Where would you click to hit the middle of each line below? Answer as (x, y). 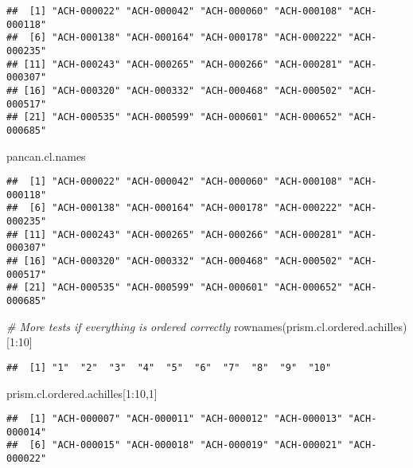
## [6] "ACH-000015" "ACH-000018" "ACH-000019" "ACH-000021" (175, 445)
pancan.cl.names (46, 156)
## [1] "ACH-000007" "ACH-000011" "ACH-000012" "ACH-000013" (175, 419)
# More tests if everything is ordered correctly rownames (144, 326)
